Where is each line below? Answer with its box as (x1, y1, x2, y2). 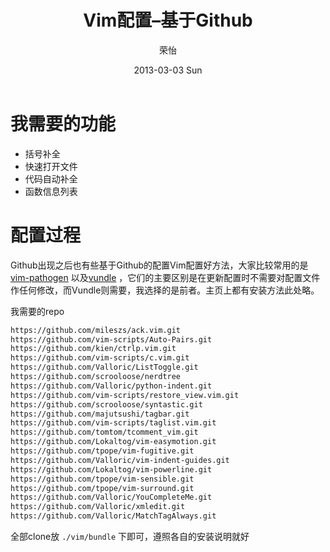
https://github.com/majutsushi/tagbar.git (10, 409, 190, 419)
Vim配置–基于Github (83, 9, 253, 32)
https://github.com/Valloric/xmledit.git (10, 502, 186, 512)
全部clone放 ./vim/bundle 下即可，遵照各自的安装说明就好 (10, 531, 250, 542)
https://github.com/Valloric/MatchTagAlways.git (10, 511, 217, 521)
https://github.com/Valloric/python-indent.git (10, 381, 213, 391)
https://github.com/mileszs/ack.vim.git (10, 325, 182, 335)
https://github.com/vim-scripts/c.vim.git (10, 353, 190, 363)
